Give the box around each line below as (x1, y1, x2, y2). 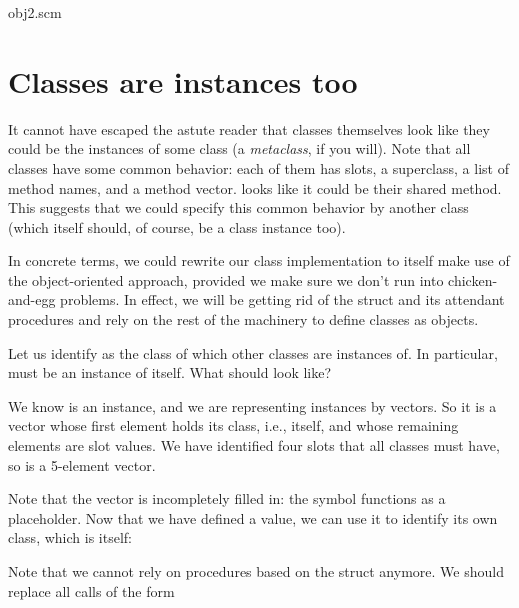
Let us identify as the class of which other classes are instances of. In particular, (8, 342, 498, 363)
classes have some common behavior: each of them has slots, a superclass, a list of (8, 157, 509, 178)
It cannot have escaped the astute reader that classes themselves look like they (8, 118, 490, 139)
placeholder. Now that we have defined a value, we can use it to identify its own (8, 507, 498, 528)
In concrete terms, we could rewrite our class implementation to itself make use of (8, 250, 510, 271)
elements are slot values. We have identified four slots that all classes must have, (8, 435, 500, 456)
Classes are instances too (8, 60, 358, 101)
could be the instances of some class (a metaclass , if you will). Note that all (8, 138, 471, 159)
